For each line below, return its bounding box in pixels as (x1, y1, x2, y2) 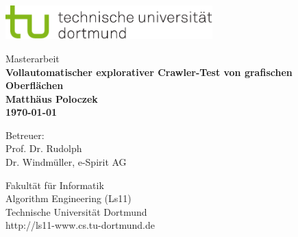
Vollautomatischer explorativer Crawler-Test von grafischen (5, 64, 293, 79)
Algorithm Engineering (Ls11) (5, 191, 132, 205)
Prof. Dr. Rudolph (5, 141, 82, 155)
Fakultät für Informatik (5, 177, 104, 192)
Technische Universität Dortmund (5, 204, 147, 219)
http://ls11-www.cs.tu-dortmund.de (5, 218, 155, 232)
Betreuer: (5, 127, 45, 142)
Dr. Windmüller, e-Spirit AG (5, 155, 127, 169)
